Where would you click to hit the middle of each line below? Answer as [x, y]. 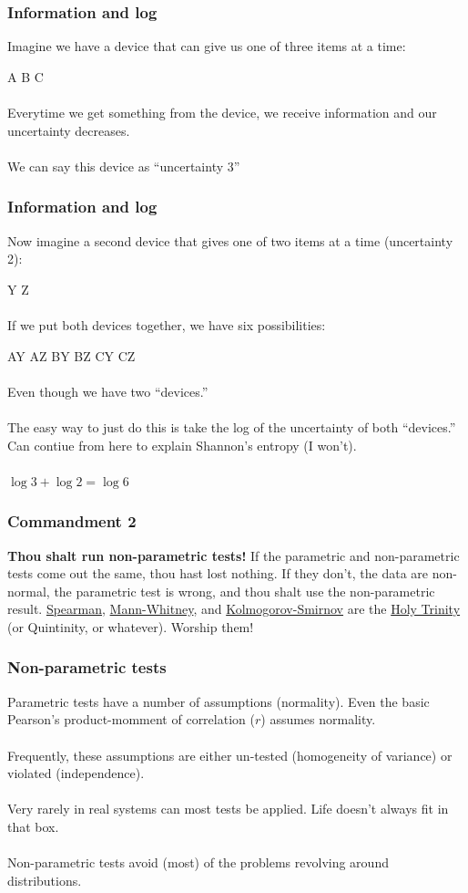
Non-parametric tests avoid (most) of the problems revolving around [198, 862]
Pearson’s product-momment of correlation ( [131, 719]
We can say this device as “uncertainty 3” [124, 166]
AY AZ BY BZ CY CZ [71, 355]
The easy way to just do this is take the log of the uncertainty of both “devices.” [232, 426]
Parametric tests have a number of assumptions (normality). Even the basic [219, 701]
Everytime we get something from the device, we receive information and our [222, 112]
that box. [33, 826]
